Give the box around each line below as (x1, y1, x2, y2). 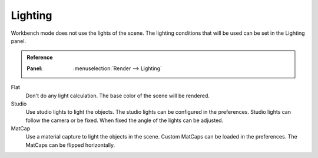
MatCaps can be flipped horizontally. (25, 141, 115, 149)
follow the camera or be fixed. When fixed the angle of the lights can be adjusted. (25, 117, 224, 124)
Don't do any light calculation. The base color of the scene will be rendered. (25, 92, 210, 99)
